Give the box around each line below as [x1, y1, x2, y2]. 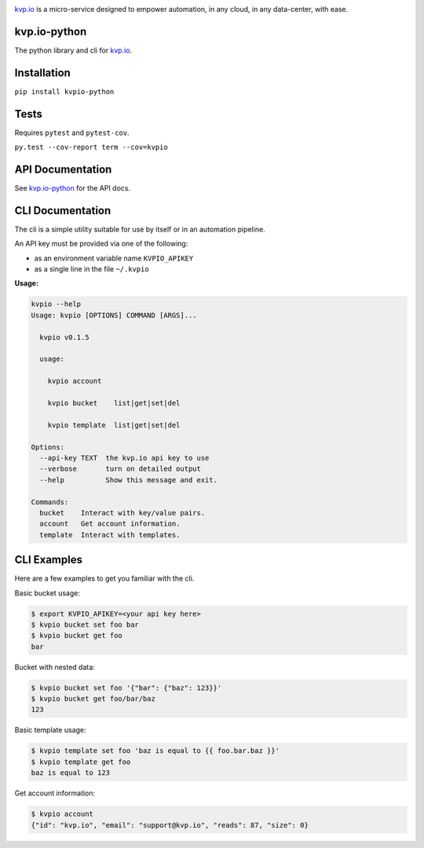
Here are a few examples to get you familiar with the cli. [14, 573, 195, 584]
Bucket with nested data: [14, 662, 96, 671]
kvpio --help [31, 300, 82, 309]
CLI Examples [14, 553, 82, 566]
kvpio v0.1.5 [39, 333, 90, 341]
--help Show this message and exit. [39, 475, 217, 484]
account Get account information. [39, 519, 181, 529]
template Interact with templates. [39, 530, 181, 539]
